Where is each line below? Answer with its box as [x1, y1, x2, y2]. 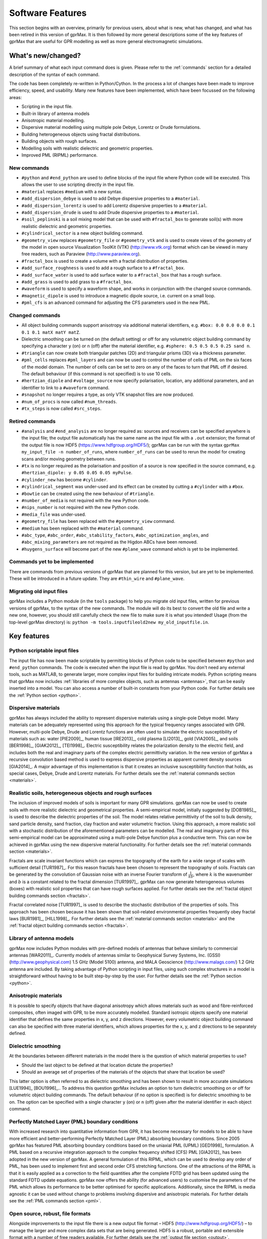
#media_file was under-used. [21, 511, 87, 517]
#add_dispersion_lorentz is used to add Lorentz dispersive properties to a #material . [21, 202, 208, 208]
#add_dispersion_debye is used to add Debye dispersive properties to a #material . [21, 196, 200, 202]
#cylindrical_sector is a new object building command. [21, 230, 143, 236]
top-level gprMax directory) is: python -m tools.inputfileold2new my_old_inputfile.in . [9, 619, 210, 625]
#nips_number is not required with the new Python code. [21, 505, 139, 510]
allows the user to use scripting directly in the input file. [21, 181, 134, 188]
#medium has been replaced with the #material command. [21, 525, 144, 531]
